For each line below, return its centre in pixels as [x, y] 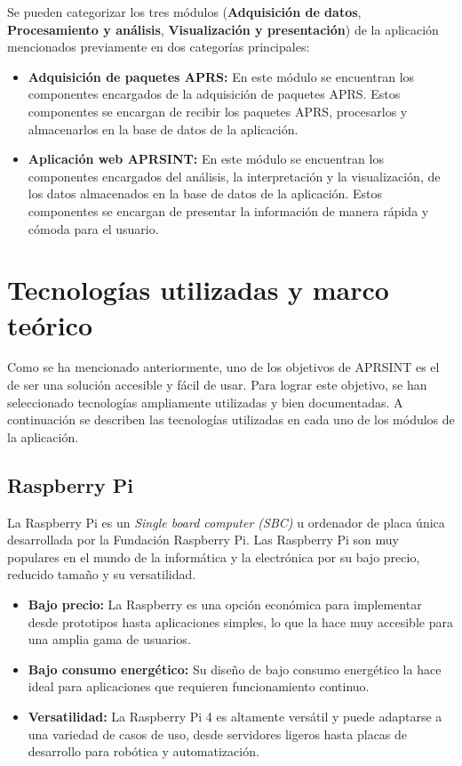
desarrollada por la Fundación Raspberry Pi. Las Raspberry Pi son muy [203, 540]
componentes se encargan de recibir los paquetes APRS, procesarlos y [218, 111]
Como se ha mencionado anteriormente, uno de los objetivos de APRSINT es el [223, 367]
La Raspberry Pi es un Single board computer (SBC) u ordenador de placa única [226, 522]
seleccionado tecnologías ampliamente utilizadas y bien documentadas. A [205, 402]
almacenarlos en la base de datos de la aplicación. [163, 129]
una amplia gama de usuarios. [109, 639]
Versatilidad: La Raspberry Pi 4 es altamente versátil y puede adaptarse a [235, 716]
